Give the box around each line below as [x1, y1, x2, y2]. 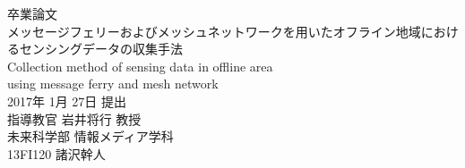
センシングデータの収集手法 [19, 39, 183, 58]
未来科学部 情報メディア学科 [7, 127, 174, 146]
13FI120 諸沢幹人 [7, 144, 106, 163]
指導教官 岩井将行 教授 [7, 109, 142, 128]
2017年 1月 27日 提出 [7, 91, 126, 110]
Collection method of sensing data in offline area [7, 56, 273, 75]
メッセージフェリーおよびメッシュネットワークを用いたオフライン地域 [7, 21, 421, 40]
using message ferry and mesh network [7, 74, 219, 93]
